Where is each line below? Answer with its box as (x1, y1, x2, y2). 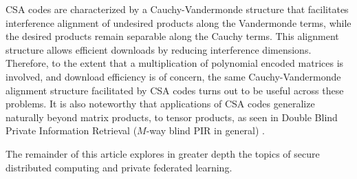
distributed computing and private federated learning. (6, 160, 232, 174)
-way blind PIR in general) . (146, 123, 266, 138)
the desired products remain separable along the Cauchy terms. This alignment (6, 29, 339, 43)
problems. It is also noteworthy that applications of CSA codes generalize (6, 96, 315, 111)
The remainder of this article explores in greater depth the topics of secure (6, 146, 320, 160)
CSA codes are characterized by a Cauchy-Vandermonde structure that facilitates (6, 2, 349, 16)
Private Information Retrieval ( (6, 123, 138, 138)
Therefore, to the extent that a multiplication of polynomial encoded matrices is (6, 56, 344, 70)
